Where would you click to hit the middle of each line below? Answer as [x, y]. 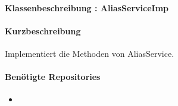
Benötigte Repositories [53, 77]
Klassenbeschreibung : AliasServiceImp [87, 7]
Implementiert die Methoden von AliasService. [90, 53]
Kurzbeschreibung [43, 30]
